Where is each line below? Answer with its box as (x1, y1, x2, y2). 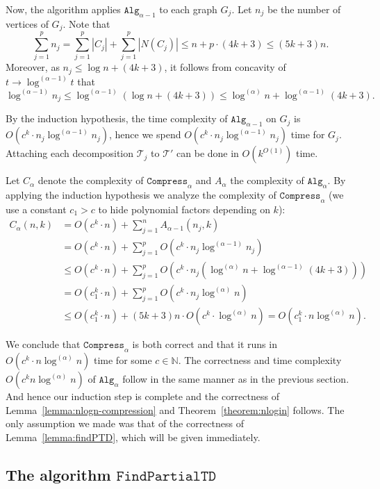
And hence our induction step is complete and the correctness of (6, 389, 279, 404)
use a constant (6, 201, 67, 216)
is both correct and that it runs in (132, 337, 277, 351)
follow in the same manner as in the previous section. (122, 372, 349, 386)
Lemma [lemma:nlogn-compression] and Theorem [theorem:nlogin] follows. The (6, 402, 345, 417)
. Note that (63, 16, 110, 31)
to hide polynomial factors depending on (98, 201, 270, 216)
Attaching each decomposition (6, 146, 134, 160)
